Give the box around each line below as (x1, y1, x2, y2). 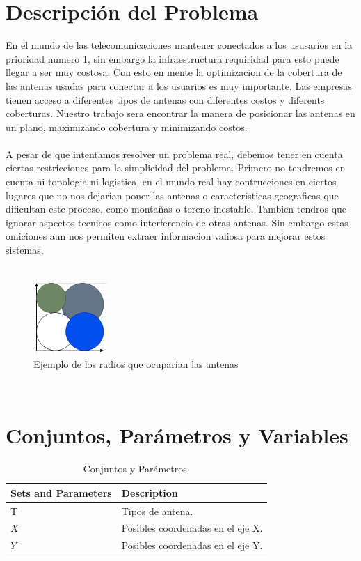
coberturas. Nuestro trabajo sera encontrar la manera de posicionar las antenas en (6, 106, 355, 121)
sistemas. (6, 243, 44, 257)
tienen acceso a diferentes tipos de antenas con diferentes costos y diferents (6, 92, 325, 107)
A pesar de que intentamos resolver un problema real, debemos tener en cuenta (6, 146, 343, 161)
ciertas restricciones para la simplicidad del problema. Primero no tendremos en (6, 160, 346, 175)
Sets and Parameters (10, 485, 112, 500)
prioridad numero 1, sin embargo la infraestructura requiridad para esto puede (6, 51, 339, 66)
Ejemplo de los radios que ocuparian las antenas (33, 356, 239, 371)
